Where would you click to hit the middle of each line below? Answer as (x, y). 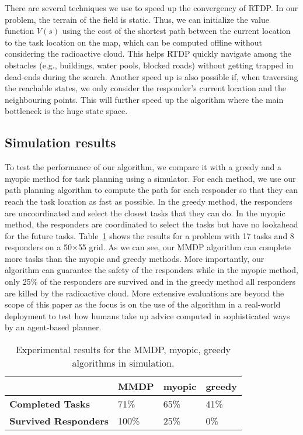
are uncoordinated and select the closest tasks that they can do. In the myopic (145, 213)
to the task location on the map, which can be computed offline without (134, 42)
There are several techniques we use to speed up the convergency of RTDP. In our (151, 8)
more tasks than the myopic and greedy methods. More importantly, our (135, 258)
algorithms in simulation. (123, 363)
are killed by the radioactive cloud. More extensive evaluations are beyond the (144, 293)
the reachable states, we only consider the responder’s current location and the (146, 88)
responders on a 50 (38, 247)
